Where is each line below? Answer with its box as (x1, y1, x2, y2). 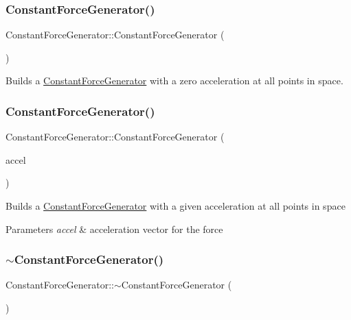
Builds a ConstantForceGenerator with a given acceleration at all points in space (5, 199, 346, 212)
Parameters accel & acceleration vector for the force (5, 221, 223, 236)
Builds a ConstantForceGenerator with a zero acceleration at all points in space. (5, 73, 343, 88)
